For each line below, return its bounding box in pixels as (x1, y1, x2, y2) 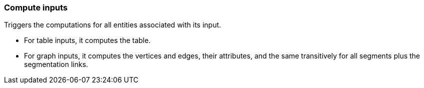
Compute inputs (4, 2, 68, 12)
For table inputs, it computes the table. (24, 36, 151, 45)
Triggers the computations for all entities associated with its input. (4, 20, 221, 29)
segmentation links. (24, 60, 88, 69)
